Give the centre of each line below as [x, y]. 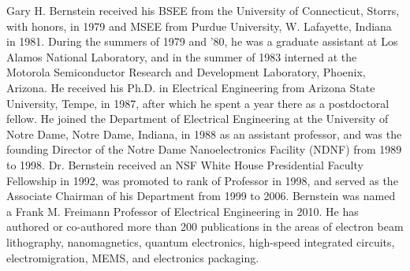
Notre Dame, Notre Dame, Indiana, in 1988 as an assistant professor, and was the [204, 134]
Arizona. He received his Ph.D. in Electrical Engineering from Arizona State [191, 87]
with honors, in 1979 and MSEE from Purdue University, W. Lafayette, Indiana [199, 26]
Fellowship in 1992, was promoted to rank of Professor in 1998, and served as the [202, 180]
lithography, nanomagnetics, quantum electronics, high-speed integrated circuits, [201, 241]
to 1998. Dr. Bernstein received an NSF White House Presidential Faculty [185, 164]
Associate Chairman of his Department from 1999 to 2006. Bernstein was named [201, 196]
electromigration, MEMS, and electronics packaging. [133, 257]
